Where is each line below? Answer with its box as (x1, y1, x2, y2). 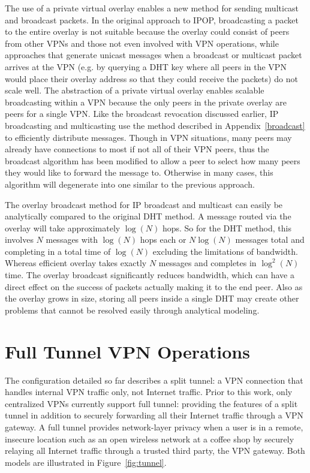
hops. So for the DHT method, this (162, 221, 291, 234)
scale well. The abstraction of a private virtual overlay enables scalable (5, 84, 264, 97)
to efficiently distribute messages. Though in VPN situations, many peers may (5, 131, 292, 143)
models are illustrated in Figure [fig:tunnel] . (5, 456, 167, 468)
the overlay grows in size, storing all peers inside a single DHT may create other (5, 292, 299, 305)
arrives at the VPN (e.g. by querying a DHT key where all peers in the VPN (5, 60, 287, 73)
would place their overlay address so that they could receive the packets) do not (5, 72, 298, 85)
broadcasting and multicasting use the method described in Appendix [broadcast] (5, 119, 305, 131)
